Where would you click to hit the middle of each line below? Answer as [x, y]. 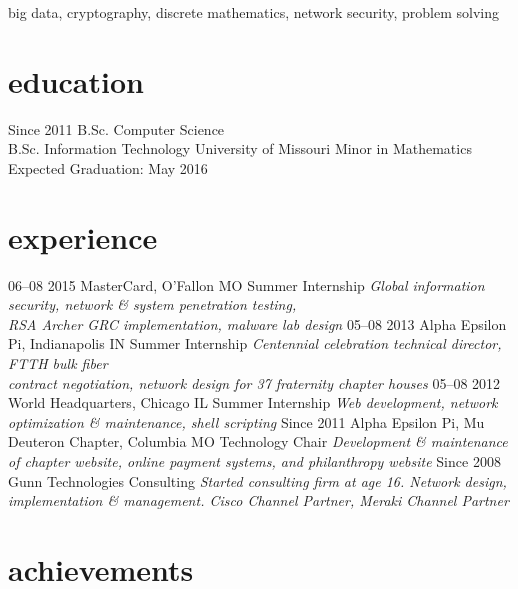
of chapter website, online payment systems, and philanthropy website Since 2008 [254, 460]
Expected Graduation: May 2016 [108, 167]
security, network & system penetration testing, [152, 304]
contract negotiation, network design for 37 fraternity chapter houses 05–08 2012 [254, 382]
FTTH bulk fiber [58, 363]
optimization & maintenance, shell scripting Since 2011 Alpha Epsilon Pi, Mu [246, 421]
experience [83, 236]
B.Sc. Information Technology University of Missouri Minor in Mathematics [240, 148]
